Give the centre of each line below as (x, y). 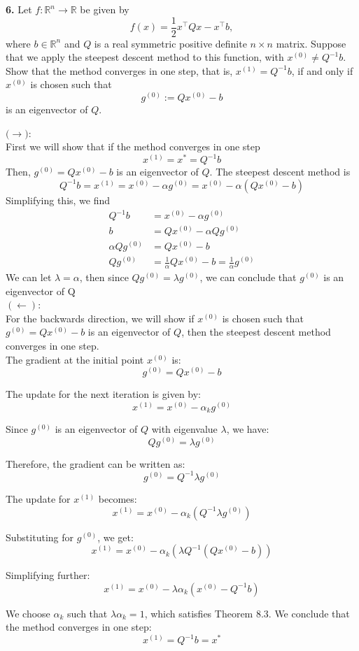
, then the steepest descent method (256, 332)
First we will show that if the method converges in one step (133, 146)
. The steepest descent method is (280, 172)
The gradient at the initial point (75, 359)
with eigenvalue (184, 429)
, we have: (248, 429)
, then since (104, 277)
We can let (29, 277)
